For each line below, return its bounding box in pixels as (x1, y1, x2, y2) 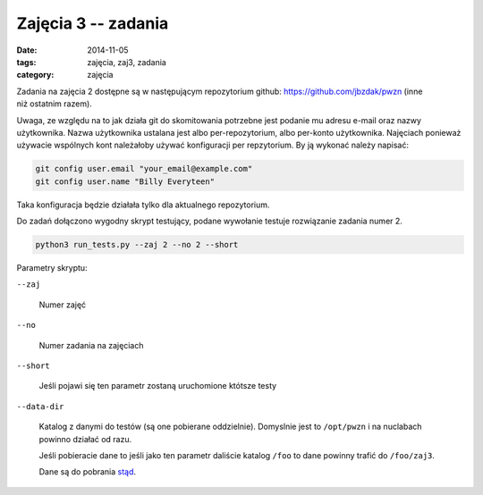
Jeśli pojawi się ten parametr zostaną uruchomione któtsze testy (38, 381, 277, 391)
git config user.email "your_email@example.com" (35, 164, 253, 174)
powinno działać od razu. (38, 433, 132, 444)
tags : (16, 56, 37, 67)
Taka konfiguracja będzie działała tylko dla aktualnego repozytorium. (16, 199, 270, 210)
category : (16, 70, 55, 80)
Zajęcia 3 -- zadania (16, 13, 169, 33)
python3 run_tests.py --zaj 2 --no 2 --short (35, 239, 239, 250)
